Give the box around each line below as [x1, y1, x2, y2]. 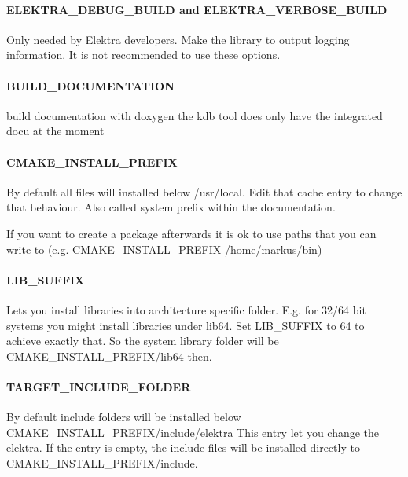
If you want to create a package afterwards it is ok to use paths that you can [6, 225, 377, 241]
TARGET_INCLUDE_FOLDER [6, 378, 191, 394]
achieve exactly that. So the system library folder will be [6, 332, 279, 349]
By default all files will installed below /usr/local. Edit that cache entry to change [6, 183, 402, 200]
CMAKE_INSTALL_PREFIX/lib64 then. [6, 347, 212, 364]
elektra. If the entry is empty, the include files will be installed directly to [6, 439, 360, 456]
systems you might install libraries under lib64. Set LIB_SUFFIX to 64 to [6, 317, 365, 333]
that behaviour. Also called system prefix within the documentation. [6, 199, 336, 215]
